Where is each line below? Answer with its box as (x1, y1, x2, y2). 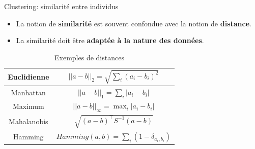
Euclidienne (8, 71, 49, 82)
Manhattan (11, 87, 46, 98)
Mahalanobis (9, 116, 48, 127)
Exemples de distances (54, 52, 124, 62)
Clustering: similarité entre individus (4, 1, 119, 11)
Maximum (12, 101, 44, 111)
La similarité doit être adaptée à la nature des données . (16, 35, 204, 46)
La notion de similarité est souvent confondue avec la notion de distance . (16, 18, 251, 28)
